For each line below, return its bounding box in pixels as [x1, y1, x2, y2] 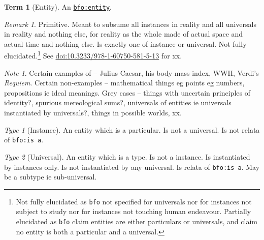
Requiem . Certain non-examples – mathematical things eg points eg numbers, [4, 77, 245, 88]
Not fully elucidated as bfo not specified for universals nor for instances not [16, 196, 252, 206]
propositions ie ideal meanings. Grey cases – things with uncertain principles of [4, 87, 250, 98]
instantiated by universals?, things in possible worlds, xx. [4, 107, 182, 118]
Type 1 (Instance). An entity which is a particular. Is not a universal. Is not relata [4, 124, 260, 135]
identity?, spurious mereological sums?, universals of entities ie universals [4, 97, 232, 108]
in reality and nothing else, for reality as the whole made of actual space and [4, 28, 243, 39]
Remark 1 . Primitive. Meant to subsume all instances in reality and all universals [4, 18, 256, 29]
